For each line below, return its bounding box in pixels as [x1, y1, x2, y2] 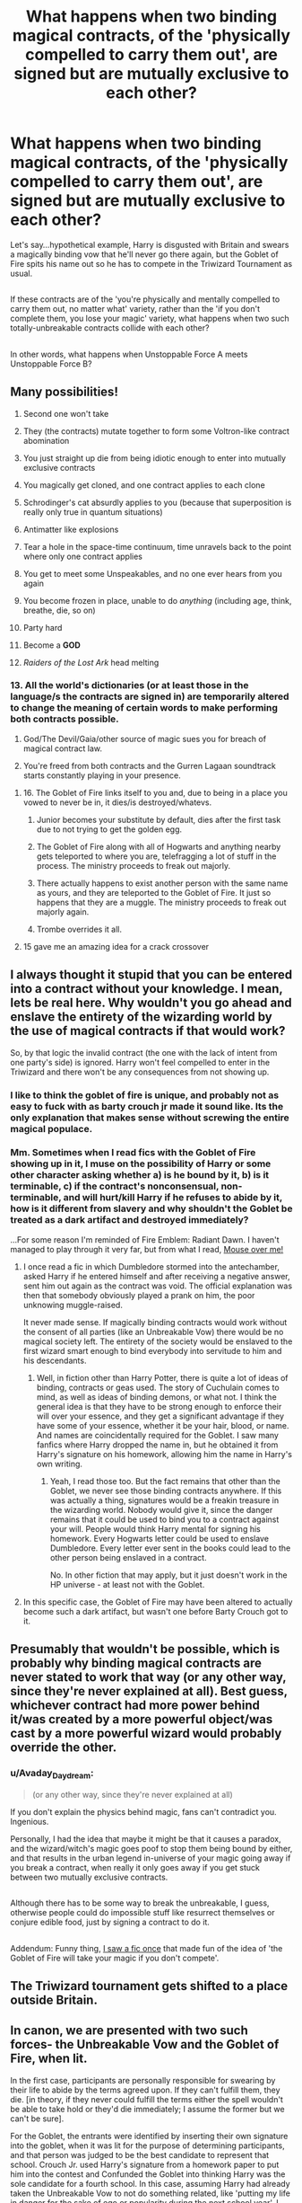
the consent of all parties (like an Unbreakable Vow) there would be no [22, 1326, 284, 1337]
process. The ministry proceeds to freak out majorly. [36, 860, 231, 871]
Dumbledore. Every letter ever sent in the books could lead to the [49, 1543, 291, 1553]
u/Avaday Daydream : [10, 1767, 94, 1781]
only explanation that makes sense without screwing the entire [10, 1111, 289, 1124]
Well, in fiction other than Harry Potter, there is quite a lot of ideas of [36, 1372, 289, 1383]
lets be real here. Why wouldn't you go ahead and [10, 995, 292, 1011]
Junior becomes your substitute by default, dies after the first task [36, 814, 281, 825]
